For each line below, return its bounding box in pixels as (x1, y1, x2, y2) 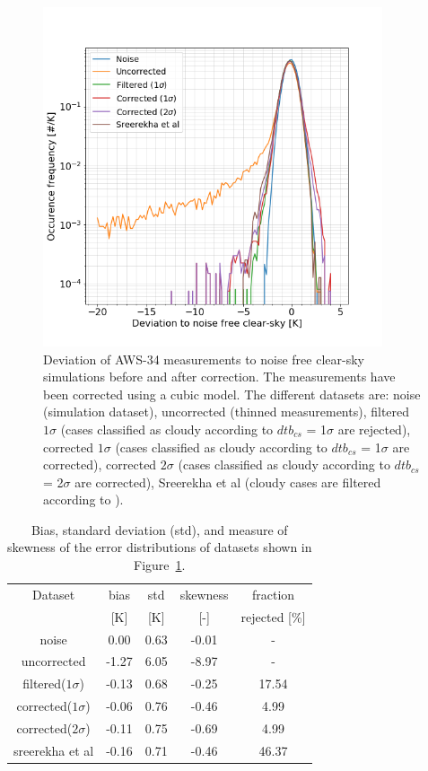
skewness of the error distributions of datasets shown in (7, 538, 312, 556)
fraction (251, 584, 295, 603)
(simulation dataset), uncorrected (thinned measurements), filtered (43, 402, 410, 421)
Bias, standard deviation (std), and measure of (31, 520, 288, 539)
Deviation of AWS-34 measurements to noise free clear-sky (43, 349, 364, 368)
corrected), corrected (43, 455, 157, 474)
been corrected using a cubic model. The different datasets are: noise (43, 384, 421, 403)
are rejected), (337, 419, 411, 438)
